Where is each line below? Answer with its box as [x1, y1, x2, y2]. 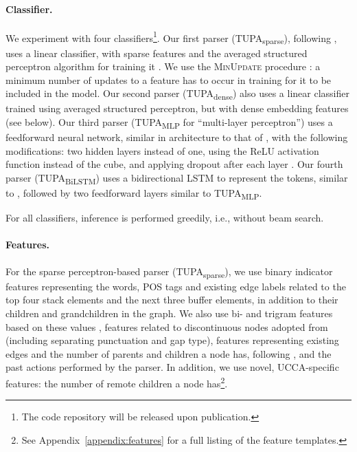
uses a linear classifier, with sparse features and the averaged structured [5, 45, 308, 60]
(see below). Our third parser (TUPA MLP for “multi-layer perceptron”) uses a [5, 115, 333, 131]
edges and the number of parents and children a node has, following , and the [5, 346, 332, 360]
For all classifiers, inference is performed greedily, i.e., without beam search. [5, 211, 324, 225]
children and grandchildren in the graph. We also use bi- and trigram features [5, 305, 333, 320]
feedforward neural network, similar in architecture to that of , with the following [5, 130, 348, 144]
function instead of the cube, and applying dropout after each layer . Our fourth [5, 157, 343, 171]
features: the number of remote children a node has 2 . [5, 374, 228, 390]
